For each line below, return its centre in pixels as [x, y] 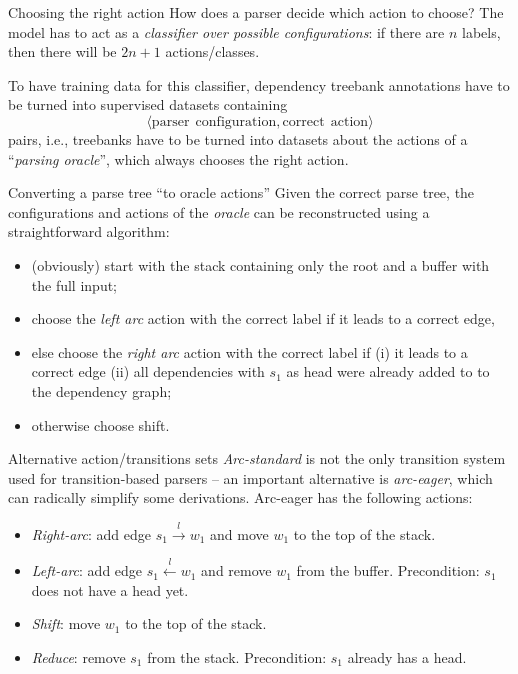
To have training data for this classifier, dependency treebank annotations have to [259, 84]
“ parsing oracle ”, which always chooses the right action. [178, 158]
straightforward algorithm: [89, 231]
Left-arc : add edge [87, 570]
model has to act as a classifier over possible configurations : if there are [226, 31]
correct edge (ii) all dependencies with [148, 371]
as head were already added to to [388, 371]
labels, [481, 31]
